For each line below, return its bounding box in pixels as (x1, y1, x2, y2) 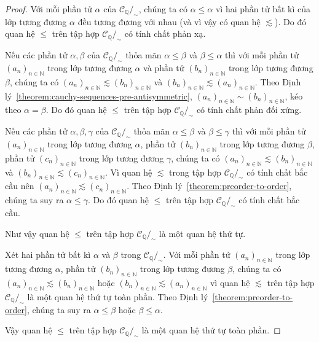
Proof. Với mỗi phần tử (5, 2, 92, 15)
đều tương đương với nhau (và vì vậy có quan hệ (77, 15, 261, 28)
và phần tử (143, 61, 184, 74)
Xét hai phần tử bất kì (5, 248, 91, 261)
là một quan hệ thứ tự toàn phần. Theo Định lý (27, 290, 208, 303)
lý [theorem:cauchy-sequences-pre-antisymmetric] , (5, 89, 192, 102)
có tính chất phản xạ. (124, 27, 206, 40)
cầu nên (5, 179, 34, 192)
